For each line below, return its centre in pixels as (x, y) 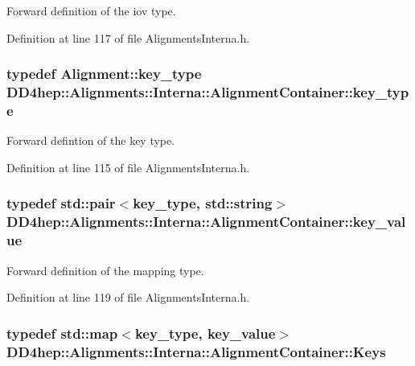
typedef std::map (62, 333)
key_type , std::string (203, 203)
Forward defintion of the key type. (91, 140)
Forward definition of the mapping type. (105, 270)
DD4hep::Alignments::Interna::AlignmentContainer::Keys (196, 351)
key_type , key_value (205, 333)
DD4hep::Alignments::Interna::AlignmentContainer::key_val (206, 222)
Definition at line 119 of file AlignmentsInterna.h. (128, 297)
